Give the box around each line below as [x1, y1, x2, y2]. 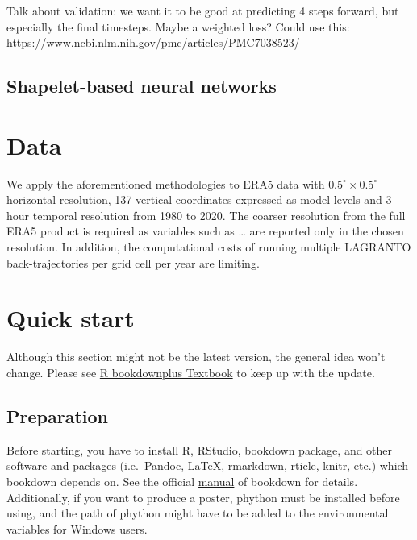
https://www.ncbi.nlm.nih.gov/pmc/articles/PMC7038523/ [6, 34, 300, 51]
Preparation [6, 403, 108, 428]
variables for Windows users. [6, 520, 148, 537]
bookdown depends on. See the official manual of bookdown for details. [6, 472, 358, 489]
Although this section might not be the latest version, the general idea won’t [6, 348, 386, 365]
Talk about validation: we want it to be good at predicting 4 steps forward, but [6, 2, 399, 19]
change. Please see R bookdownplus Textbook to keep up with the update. [6, 363, 375, 380]
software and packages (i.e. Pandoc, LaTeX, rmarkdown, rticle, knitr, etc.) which [6, 457, 409, 474]
